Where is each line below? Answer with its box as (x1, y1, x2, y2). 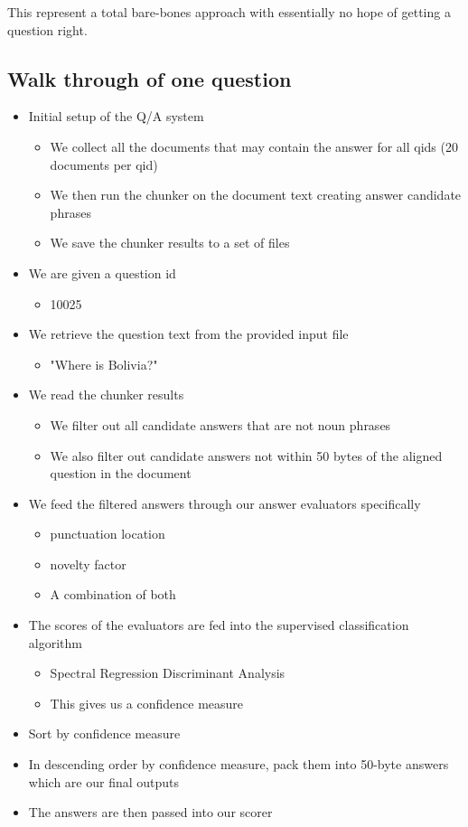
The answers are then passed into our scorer (28, 803, 273, 822)
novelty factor (50, 554, 126, 573)
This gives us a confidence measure (50, 693, 244, 712)
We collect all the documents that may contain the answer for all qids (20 (50, 136, 458, 155)
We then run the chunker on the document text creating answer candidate (50, 185, 462, 204)
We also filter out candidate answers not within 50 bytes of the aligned (50, 446, 443, 465)
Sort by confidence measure (28, 724, 181, 743)
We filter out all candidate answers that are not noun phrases (50, 415, 391, 434)
